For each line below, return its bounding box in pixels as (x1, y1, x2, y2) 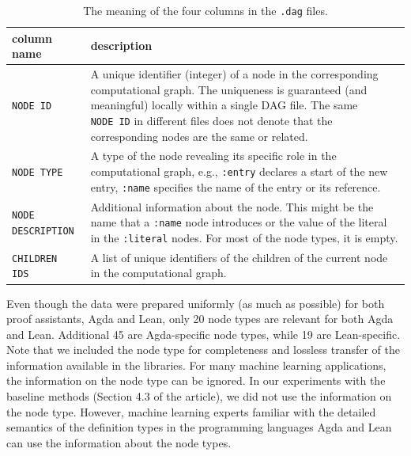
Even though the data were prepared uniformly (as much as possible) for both (6, 294, 385, 311)
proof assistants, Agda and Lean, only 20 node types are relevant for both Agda (6, 310, 394, 327)
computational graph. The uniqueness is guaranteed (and (90, 81, 368, 97)
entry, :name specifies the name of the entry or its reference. (90, 178, 381, 195)
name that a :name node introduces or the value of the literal (90, 214, 387, 230)
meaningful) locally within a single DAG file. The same (90, 97, 358, 113)
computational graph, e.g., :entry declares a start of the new (90, 162, 388, 179)
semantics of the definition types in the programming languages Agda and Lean (6, 419, 392, 435)
